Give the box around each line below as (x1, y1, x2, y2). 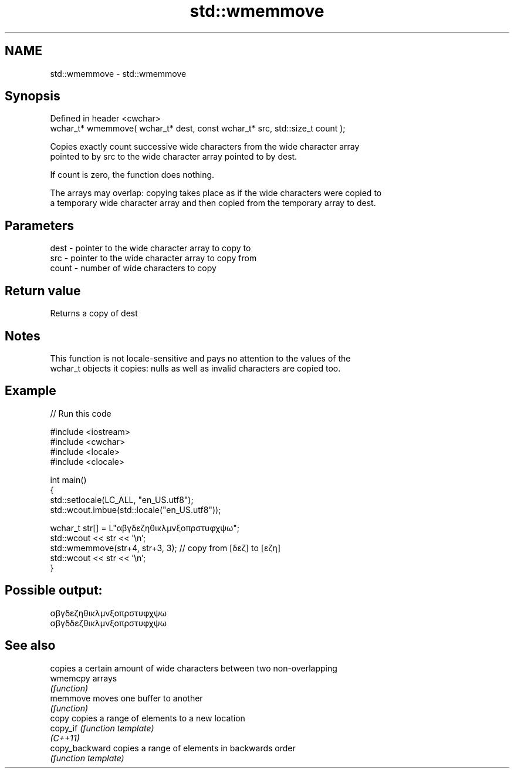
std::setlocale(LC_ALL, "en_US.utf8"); (50, 494, 194, 505)
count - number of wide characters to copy (50, 263, 217, 274)
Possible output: (5, 583, 103, 598)
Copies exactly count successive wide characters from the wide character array (50, 141, 360, 152)
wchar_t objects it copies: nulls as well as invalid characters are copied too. (50, 363, 341, 373)
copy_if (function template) (50, 723, 154, 733)
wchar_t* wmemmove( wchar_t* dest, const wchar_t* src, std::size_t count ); (50, 123, 346, 134)
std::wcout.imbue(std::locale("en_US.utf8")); (50, 504, 221, 515)
